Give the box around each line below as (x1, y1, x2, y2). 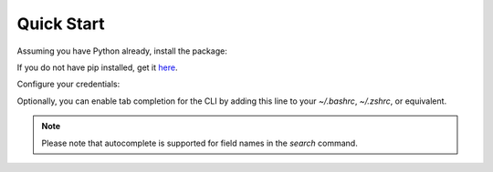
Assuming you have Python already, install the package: (16, 46, 227, 56)
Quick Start (16, 14, 105, 34)
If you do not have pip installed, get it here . (16, 62, 178, 73)
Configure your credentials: (16, 78, 121, 90)
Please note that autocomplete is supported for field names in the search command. (41, 137, 358, 148)
